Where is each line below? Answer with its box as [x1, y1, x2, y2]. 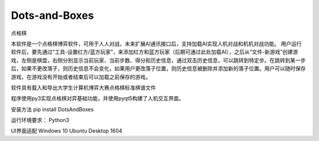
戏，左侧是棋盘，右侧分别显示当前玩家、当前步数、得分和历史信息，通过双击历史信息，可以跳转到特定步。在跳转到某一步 [11, 57, 306, 64]
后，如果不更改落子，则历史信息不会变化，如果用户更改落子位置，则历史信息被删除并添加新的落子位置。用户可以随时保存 [11, 65, 306, 72]
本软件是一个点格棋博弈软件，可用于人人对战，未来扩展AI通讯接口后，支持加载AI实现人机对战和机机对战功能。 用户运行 [11, 40, 302, 47]
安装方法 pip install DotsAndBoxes [11, 106, 94, 113]
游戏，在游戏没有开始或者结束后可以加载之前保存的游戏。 [11, 73, 151, 80]
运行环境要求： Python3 [11, 117, 70, 124]
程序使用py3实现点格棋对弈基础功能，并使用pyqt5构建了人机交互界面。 [11, 95, 184, 102]
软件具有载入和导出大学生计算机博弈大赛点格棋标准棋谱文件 [11, 84, 156, 91]
